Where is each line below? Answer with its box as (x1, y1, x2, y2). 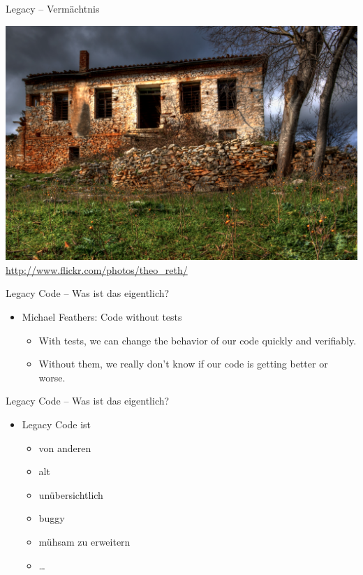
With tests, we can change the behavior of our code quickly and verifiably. (38, 333, 357, 347)
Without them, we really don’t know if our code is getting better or (38, 356, 328, 371)
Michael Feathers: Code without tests (22, 310, 182, 324)
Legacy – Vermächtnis (6, 1, 100, 15)
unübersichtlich (38, 487, 103, 502)
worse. (38, 370, 66, 384)
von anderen (38, 440, 91, 455)
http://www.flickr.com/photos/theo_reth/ (6, 262, 188, 277)
